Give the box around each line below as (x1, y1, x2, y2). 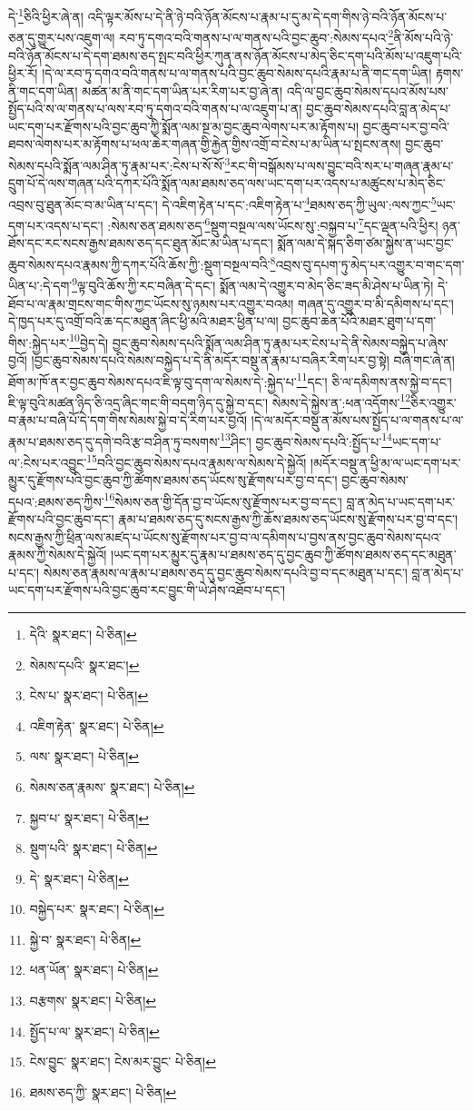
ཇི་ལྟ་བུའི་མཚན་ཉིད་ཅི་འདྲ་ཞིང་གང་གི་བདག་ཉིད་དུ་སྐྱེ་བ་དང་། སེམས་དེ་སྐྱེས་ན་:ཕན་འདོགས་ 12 (8, 390, 411, 412)
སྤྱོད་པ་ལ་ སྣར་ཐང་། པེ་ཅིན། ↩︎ (29, 1021, 160, 1040)
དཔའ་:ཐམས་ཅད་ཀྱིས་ (8, 491, 104, 511)
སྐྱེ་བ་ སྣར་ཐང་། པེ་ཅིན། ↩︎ (29, 929, 142, 948)
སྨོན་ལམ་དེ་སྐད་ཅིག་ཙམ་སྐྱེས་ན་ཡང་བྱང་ (277, 233, 454, 253)
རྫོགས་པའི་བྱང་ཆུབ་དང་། (8, 509, 114, 528)
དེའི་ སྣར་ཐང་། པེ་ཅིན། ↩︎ (29, 624, 137, 643)
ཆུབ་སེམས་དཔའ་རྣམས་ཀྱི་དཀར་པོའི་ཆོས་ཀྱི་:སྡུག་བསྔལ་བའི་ (8, 254, 271, 273)
